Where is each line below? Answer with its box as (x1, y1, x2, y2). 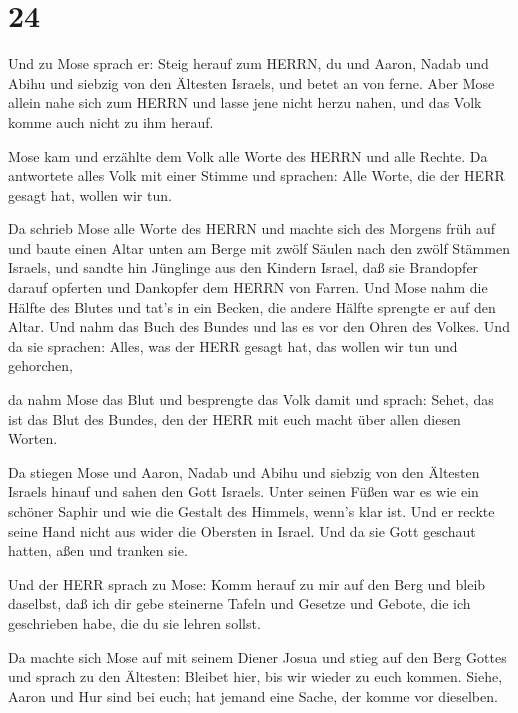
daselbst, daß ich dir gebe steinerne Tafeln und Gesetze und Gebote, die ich (8, 593, 471, 614)
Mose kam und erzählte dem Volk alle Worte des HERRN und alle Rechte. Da (8, 145, 488, 166)
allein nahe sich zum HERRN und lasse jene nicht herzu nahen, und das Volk (8, 92, 482, 113)
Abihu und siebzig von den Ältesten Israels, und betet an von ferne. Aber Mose (8, 72, 495, 93)
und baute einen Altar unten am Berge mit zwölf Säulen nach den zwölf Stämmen (8, 237, 510, 258)
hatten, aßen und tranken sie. (8, 540, 188, 561)
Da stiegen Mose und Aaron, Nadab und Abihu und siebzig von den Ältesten (8, 461, 480, 482)
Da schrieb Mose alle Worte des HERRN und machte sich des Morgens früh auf (8, 218, 496, 239)
